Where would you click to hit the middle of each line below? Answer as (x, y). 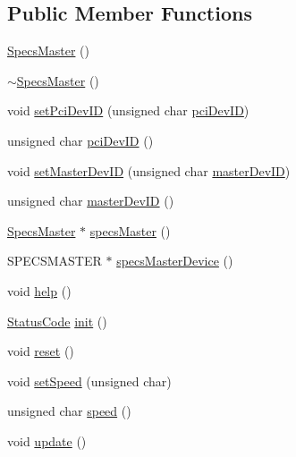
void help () (39, 290)
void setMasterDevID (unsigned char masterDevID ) (149, 170)
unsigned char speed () (69, 411)
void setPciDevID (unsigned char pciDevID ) (128, 110)
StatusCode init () (57, 321)
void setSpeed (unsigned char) (89, 381)
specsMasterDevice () (175, 261)
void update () (47, 440)
